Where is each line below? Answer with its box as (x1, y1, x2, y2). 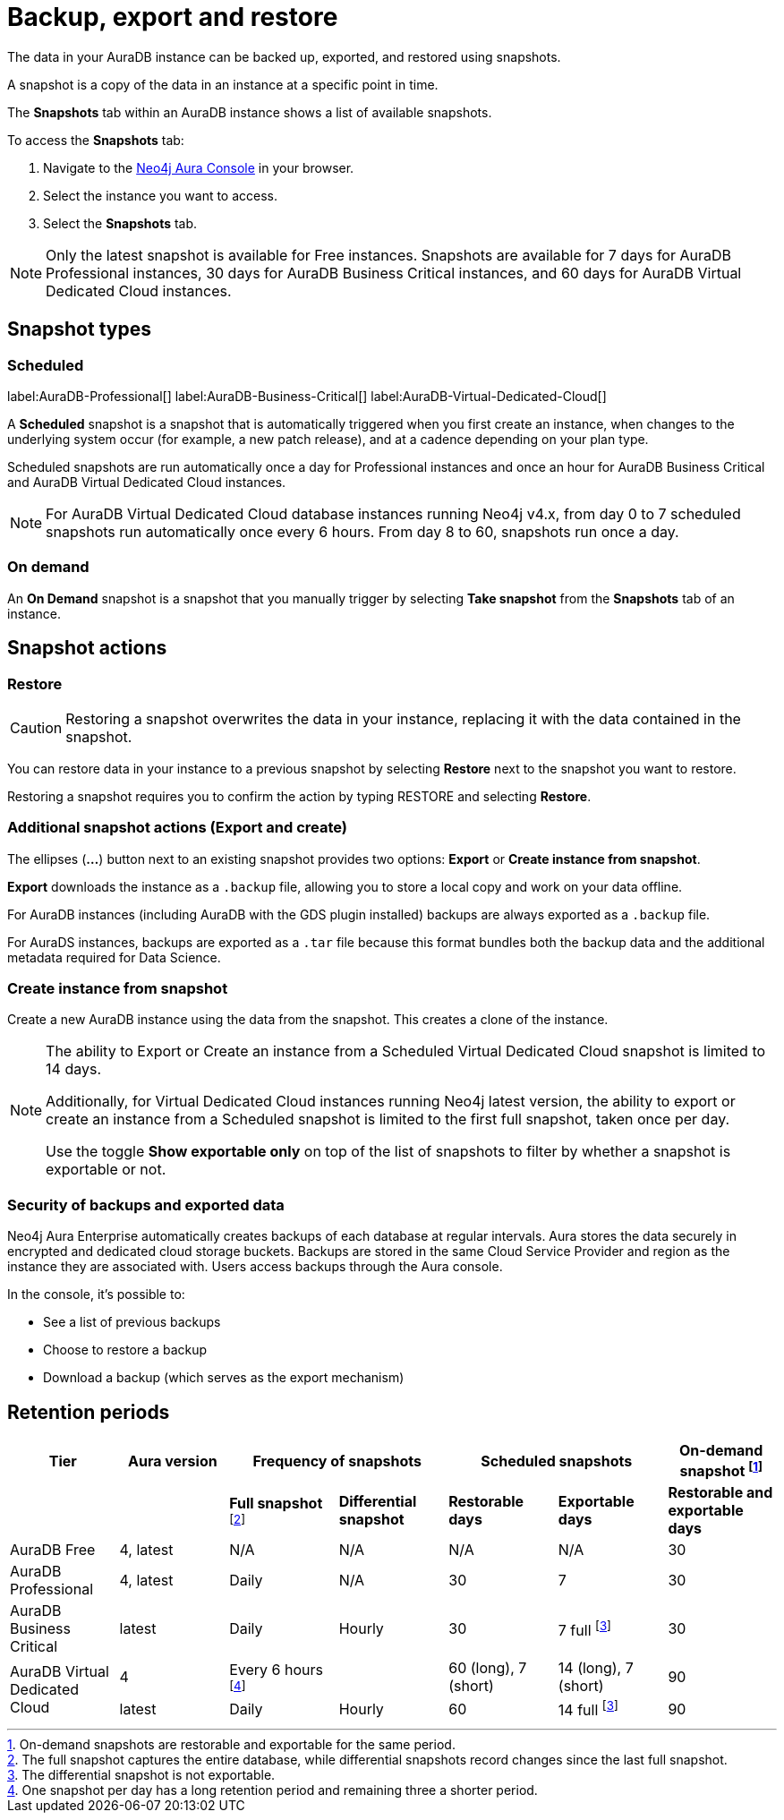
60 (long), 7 (448, 1659, 527, 1678)
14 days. (46, 1060, 101, 1079)
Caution (10, 718, 63, 737)
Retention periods (7, 1400, 170, 1423)
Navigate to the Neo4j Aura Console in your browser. (43, 159, 354, 175)
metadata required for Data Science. (7, 949, 221, 965)
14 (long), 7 (558, 1659, 634, 1678)
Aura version (127, 1451, 217, 1470)
